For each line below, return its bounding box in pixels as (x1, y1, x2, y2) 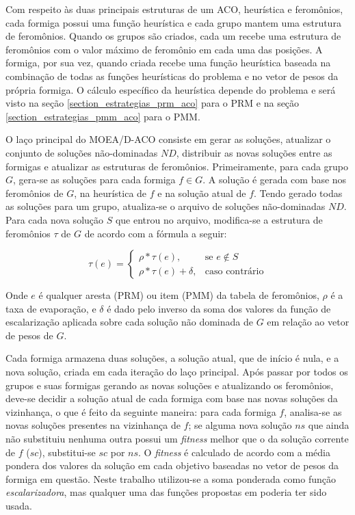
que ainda (308, 418, 350, 432)
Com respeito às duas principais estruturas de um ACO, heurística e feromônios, (5, 2, 343, 16)
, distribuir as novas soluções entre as (176, 145, 332, 159)
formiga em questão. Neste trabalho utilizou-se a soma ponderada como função (5, 471, 337, 486)
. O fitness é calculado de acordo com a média (138, 445, 330, 459)
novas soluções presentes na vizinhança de (5, 418, 181, 432)
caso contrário (205, 266, 264, 276)
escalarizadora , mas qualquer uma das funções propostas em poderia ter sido (5, 485, 327, 499)
